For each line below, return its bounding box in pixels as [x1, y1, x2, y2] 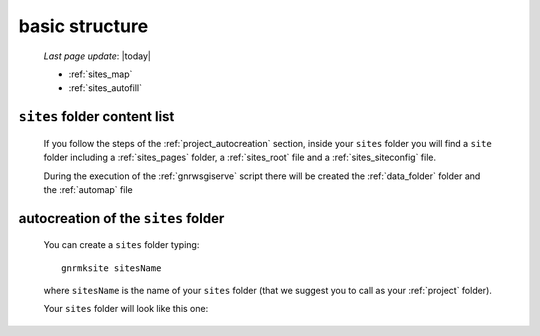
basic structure [18, 15, 149, 37]
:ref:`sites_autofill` [68, 82, 142, 94]
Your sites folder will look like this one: [43, 303, 209, 315]
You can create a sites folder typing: [43, 239, 200, 251]
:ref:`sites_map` [68, 68, 133, 80]
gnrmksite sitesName [61, 262, 162, 274]
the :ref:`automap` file [43, 183, 134, 195]
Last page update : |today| [43, 50, 152, 62]
